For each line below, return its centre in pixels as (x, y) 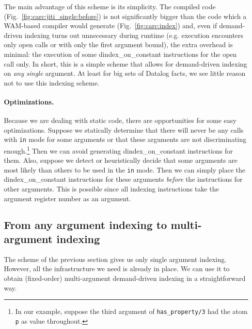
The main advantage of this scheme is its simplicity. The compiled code (110, 6)
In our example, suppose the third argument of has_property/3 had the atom (131, 311)
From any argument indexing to (86, 224)
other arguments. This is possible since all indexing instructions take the (111, 189)
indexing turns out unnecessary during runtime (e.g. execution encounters (134, 35)
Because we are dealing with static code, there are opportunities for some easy (120, 120)
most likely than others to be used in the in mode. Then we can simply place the (125, 169)
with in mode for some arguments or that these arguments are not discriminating (125, 139)
